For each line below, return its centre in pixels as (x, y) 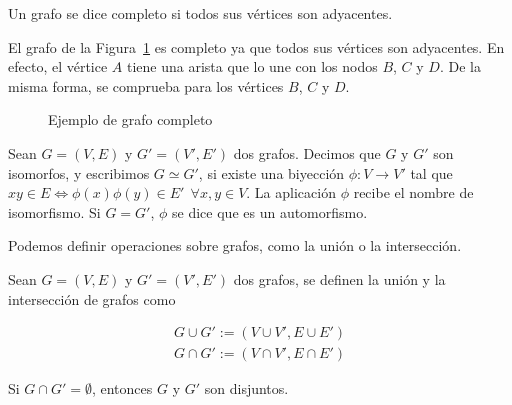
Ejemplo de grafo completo (130, 119)
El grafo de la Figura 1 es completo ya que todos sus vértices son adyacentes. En (256, 46)
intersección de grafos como (92, 298)
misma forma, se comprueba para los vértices (146, 85)
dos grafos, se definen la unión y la (339, 278)
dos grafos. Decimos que (307, 152)
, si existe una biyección (271, 172)
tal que (431, 172)
